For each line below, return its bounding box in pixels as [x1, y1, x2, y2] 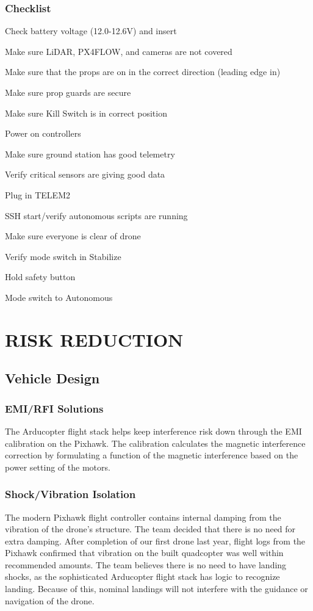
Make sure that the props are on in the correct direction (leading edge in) [5, 65, 281, 78]
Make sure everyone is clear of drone [5, 230, 141, 242]
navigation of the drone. [5, 594, 95, 607]
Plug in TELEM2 [5, 188, 70, 201]
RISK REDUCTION [5, 327, 184, 352]
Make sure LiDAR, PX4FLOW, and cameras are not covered [5, 45, 232, 57]
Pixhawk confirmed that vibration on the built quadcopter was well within [5, 546, 284, 559]
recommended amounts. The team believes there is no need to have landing [5, 558, 287, 571]
